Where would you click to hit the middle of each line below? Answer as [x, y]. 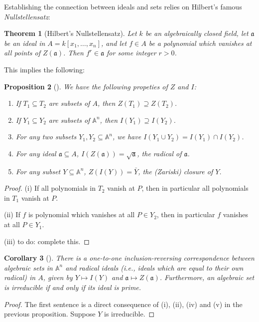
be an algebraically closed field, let [197, 33]
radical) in [20, 277]
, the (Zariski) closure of [176, 171]
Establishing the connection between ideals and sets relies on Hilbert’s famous [123, 6]
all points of [22, 53]
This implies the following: [44, 69]
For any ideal [36, 153]
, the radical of [159, 153]
